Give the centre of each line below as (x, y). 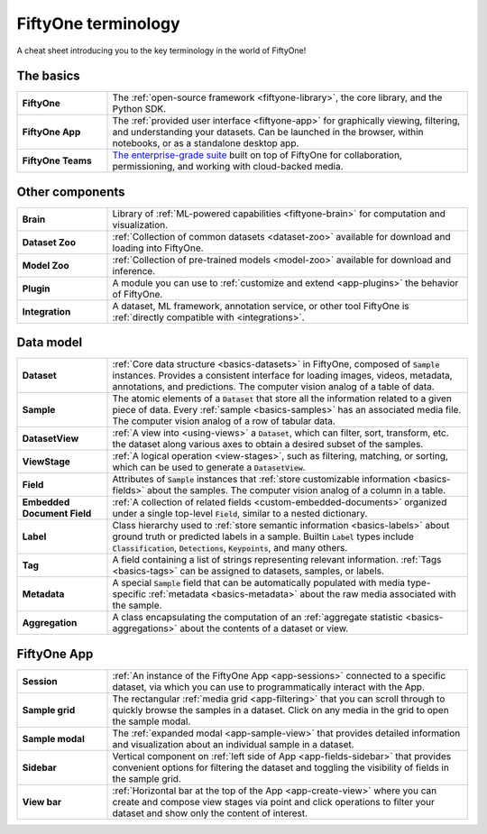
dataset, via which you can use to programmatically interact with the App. (269, 687)
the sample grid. (147, 779)
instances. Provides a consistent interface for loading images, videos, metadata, (282, 376)
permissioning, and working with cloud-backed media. (228, 167)
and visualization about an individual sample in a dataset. (234, 744)
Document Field (57, 514)
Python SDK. (139, 109)
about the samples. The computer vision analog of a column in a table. (297, 490)
